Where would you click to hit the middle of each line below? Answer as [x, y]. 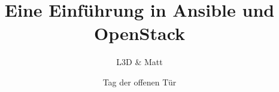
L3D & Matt [139, 62]
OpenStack [139, 33]
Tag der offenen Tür [139, 82]
